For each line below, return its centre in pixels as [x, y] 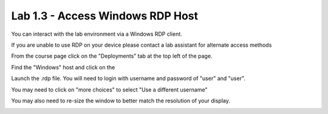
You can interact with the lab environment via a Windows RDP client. [97, 34]
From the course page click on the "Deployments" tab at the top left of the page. [112, 56]
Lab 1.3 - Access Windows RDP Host [105, 16]
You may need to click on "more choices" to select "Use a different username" [109, 89]
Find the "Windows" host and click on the [63, 67]
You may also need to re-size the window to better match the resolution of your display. [121, 101]
